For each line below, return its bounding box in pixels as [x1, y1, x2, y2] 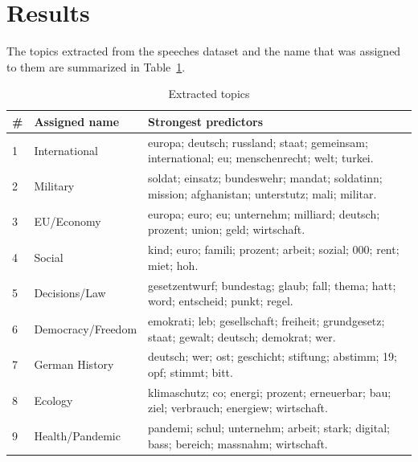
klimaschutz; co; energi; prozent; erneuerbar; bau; [148, 383, 391, 400]
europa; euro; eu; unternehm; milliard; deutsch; [148, 205, 380, 222]
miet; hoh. [148, 256, 199, 273]
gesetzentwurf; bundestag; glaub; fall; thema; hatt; [148, 276, 396, 293]
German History [34, 356, 114, 373]
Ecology [34, 391, 73, 408]
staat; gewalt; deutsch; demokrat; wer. [148, 328, 336, 345]
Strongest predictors [148, 112, 264, 129]
